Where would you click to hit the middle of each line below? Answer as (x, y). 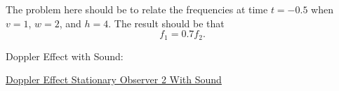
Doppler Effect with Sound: (65, 56)
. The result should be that (166, 23)
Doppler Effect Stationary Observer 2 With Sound (114, 79)
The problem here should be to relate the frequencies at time (137, 9)
